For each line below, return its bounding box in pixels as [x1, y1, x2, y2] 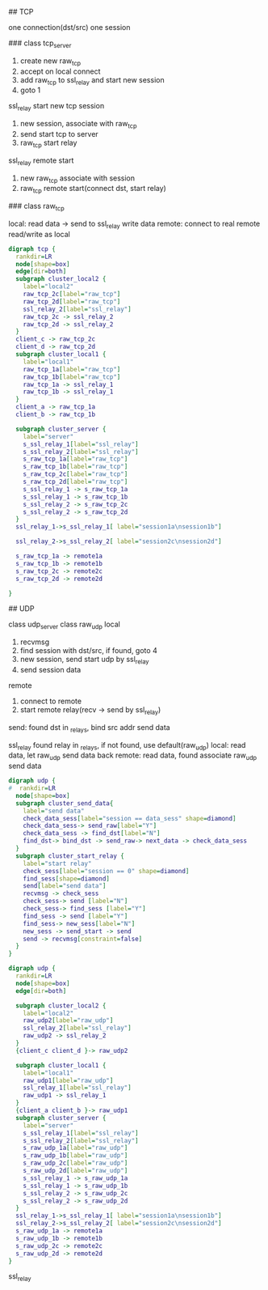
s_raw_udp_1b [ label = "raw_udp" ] [23, 1152, 128, 1160]
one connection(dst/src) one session [8, 23, 131, 32]
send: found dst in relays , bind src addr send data [8, 722, 171, 734]
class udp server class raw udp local [8, 619, 121, 631]
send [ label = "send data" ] [23, 882, 107, 890]
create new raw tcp [19, 56, 82, 67]
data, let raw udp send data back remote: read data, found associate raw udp [8, 750, 257, 762]
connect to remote [19, 696, 82, 706]
